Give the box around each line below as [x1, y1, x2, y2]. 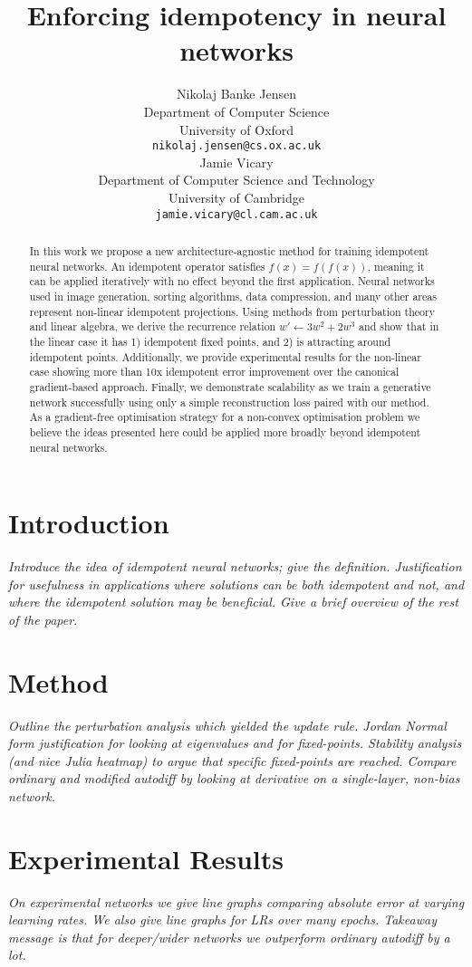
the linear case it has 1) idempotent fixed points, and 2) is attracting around [29, 333, 391, 349]
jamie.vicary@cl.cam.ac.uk [155, 207, 318, 221]
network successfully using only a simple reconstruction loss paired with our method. [29, 394, 429, 409]
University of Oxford [178, 120, 294, 139]
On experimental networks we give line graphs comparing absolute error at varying [8, 892, 465, 911]
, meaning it [367, 258, 425, 273]
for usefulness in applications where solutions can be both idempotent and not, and [8, 574, 465, 593]
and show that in [359, 319, 439, 334]
